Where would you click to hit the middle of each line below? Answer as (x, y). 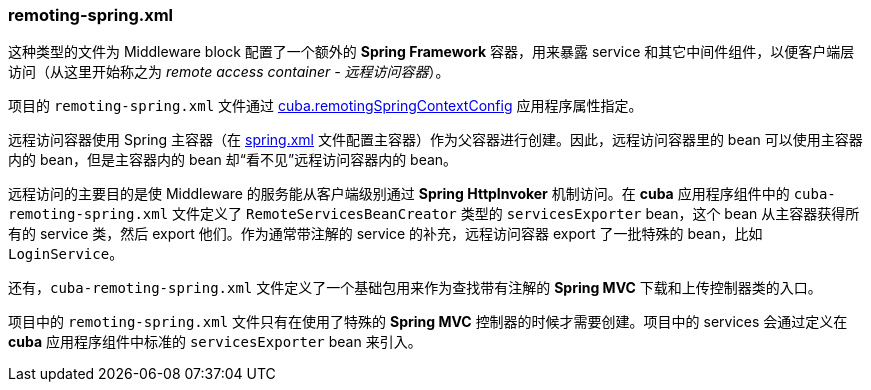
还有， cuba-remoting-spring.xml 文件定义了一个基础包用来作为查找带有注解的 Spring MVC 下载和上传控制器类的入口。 (415, 288)
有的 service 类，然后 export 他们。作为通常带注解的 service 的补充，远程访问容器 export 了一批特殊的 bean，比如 (385, 234)
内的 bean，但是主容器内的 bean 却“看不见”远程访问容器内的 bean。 (233, 160)
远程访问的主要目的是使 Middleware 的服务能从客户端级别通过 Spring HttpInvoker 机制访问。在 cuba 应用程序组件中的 (399, 194)
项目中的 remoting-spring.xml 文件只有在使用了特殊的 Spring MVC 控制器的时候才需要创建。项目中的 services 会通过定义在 (428, 322)
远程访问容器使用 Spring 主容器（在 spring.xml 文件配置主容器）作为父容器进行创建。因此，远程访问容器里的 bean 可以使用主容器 (435, 140)
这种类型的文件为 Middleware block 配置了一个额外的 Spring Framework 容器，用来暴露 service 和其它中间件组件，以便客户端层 (431, 52)
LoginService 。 (66, 254)
